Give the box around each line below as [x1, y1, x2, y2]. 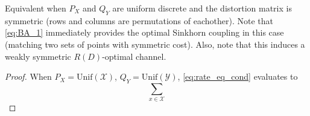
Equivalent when [5, 2, 66, 14]
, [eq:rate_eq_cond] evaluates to [177, 70, 298, 83]
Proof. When [5, 70, 52, 83]
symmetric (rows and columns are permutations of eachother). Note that [5, 14, 273, 27]
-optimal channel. [102, 50, 166, 62]
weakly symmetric [5, 50, 71, 62]
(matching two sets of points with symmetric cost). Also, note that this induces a [5, 37, 305, 50]
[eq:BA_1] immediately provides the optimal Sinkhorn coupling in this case [5, 26, 284, 39]
